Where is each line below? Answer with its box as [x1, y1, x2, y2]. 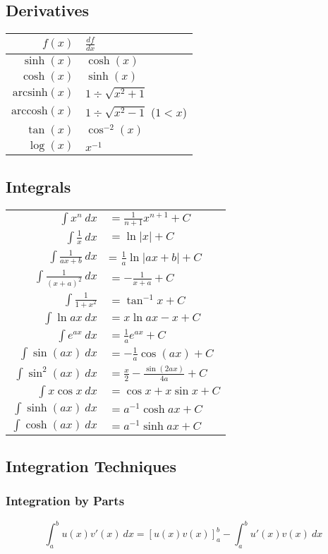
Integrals [6, 175, 71, 197]
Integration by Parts [6, 492, 125, 510]
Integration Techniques [6, 455, 176, 477]
